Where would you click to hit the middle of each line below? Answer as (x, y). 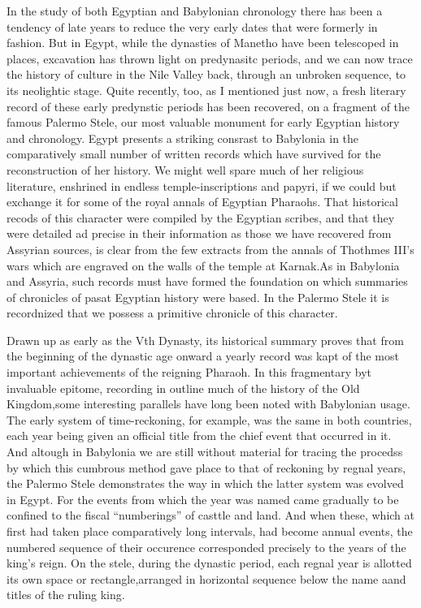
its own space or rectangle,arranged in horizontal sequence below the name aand (206, 578)
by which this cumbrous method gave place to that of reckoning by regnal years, (206, 467)
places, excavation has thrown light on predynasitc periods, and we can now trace (210, 58)
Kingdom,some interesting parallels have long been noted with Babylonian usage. (208, 404)
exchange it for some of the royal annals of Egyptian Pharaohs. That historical (202, 202)
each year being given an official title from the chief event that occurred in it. (199, 436)
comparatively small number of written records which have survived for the (194, 154)
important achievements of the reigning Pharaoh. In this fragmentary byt (189, 372)
